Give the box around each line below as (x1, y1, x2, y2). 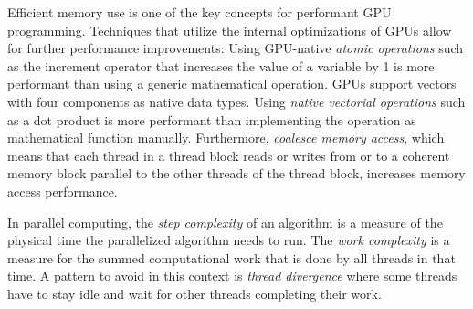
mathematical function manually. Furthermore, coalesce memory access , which (7, 128, 445, 147)
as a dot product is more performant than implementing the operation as (7, 110, 416, 129)
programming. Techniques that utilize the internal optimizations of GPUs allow (7, 20, 452, 39)
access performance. (7, 181, 118, 200)
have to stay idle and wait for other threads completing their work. (7, 283, 382, 303)
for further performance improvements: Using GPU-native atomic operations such (7, 38, 464, 58)
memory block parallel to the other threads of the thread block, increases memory (7, 164, 466, 183)
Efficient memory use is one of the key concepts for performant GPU (7, 3, 392, 21)
